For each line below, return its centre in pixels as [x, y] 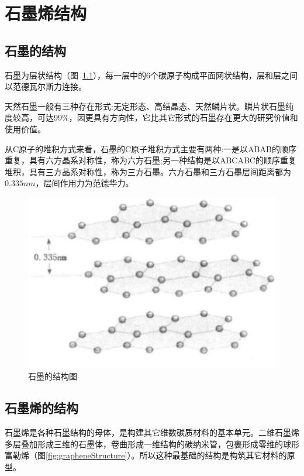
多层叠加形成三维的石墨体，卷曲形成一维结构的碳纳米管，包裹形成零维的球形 [152, 444]
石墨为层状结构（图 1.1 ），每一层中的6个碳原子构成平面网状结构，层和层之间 [151, 75]
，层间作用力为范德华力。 [84, 183]
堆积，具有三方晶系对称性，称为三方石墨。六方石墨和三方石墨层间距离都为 [148, 171]
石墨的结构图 [53, 376]
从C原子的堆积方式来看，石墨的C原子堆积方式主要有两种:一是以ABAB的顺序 [151, 148]
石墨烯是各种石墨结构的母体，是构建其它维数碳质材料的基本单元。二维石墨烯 [152, 432]
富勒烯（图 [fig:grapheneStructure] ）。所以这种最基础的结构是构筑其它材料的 [146, 455]
